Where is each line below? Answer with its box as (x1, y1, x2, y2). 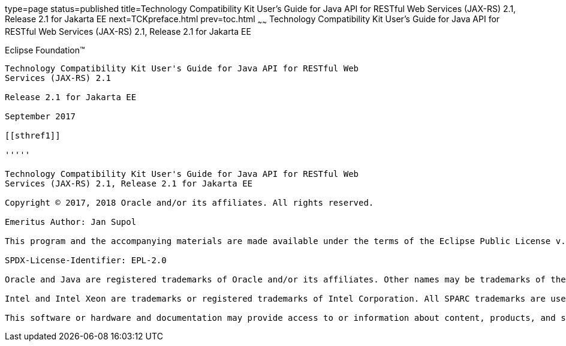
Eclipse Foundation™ (5, 44, 85, 55)
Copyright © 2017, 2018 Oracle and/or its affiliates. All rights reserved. (5, 197, 374, 207)
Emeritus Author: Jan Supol (5, 216, 137, 227)
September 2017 (5, 111, 76, 121)
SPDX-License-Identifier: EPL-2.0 (5, 255, 167, 265)
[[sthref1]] (5, 130, 61, 140)
